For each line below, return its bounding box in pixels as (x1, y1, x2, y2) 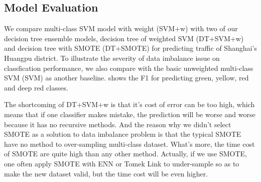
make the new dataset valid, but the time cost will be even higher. (4, 168, 208, 178)
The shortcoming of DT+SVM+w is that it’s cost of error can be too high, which (4, 99, 255, 110)
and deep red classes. (4, 82, 68, 93)
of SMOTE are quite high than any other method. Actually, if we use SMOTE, (4, 148, 247, 159)
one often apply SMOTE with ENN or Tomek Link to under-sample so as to (4, 158, 239, 168)
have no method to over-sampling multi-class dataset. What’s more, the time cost (4, 138, 255, 149)
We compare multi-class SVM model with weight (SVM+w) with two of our (4, 23, 238, 34)
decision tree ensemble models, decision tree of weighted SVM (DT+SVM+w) (4, 33, 244, 43)
